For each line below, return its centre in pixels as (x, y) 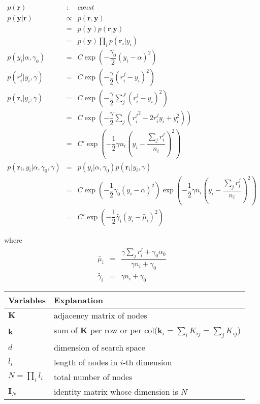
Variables (27, 300)
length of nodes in (86, 362)
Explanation (78, 300)
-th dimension (148, 362)
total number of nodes (93, 377)
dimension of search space (99, 348)
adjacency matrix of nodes (100, 315)
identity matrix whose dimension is (116, 392)
